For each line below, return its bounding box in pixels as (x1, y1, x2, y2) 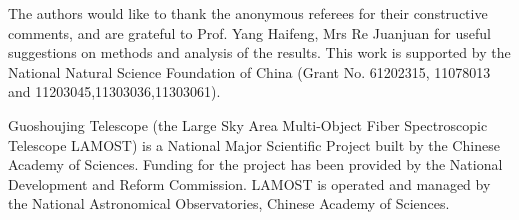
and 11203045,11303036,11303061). (8, 81, 221, 102)
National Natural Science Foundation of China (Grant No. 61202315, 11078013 (8, 61, 491, 82)
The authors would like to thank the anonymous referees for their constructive (8, 3, 488, 23)
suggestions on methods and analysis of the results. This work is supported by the (8, 42, 511, 63)
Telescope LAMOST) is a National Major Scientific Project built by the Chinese (8, 134, 500, 155)
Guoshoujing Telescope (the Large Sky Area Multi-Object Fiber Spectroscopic (8, 114, 488, 135)
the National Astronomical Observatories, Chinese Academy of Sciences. (8, 193, 450, 214)
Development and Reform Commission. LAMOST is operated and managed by (8, 173, 491, 194)
